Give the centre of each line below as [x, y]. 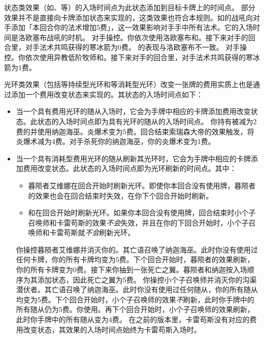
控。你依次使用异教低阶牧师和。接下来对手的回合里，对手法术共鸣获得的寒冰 [132, 57]
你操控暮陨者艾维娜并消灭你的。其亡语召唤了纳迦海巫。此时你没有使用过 [137, 249]
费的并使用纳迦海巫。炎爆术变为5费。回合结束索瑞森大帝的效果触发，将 [135, 131]
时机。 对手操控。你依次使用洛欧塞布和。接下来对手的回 [161, 37]
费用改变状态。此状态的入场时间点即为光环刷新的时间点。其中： [130, 168]
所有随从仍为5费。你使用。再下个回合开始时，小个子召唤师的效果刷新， [135, 309]
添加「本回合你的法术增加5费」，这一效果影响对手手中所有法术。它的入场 [132, 27]
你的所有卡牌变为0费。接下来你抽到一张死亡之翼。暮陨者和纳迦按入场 [131, 270]
